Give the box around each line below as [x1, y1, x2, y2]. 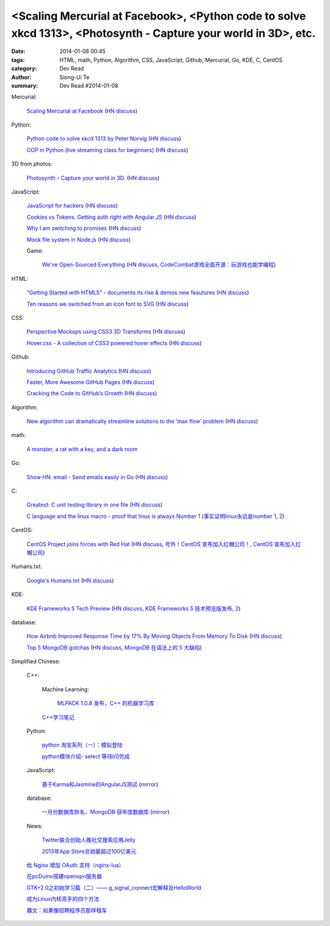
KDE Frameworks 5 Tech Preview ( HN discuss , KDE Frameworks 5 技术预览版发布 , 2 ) [26, 604, 241, 612]
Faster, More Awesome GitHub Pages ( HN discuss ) [26, 378, 155, 385]
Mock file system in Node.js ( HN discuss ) [26, 236, 131, 243]
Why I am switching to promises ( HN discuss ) [26, 224, 142, 232]
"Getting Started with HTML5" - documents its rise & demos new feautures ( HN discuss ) [26, 289, 249, 297]
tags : [11, 56, 25, 64]
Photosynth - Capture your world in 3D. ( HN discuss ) [26, 174, 160, 181]
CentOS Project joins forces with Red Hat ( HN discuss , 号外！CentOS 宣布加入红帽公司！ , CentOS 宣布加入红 [26, 540, 301, 548]
